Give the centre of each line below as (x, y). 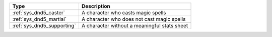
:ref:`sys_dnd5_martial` (40, 19)
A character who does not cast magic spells (133, 19)
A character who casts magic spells (124, 13)
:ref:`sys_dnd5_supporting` (44, 26)
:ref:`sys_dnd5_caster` (39, 13)
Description (96, 6)
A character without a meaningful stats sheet (135, 26)
